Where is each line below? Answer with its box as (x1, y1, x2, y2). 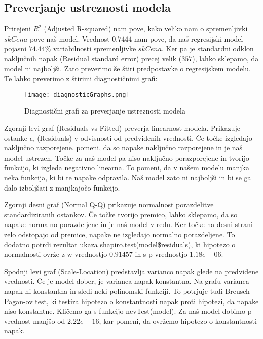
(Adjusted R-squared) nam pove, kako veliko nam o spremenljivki (44, 23, 248, 34)
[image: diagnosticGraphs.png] (24, 91, 130, 98)
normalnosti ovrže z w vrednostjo (4, 249, 107, 259)
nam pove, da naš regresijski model (134, 33, 243, 44)
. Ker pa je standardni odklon (162, 43, 254, 54)
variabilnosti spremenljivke (53, 43, 136, 54)
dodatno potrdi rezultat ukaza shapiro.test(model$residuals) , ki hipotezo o (4, 239, 236, 249)
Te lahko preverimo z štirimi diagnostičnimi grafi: (4, 73, 158, 84)
